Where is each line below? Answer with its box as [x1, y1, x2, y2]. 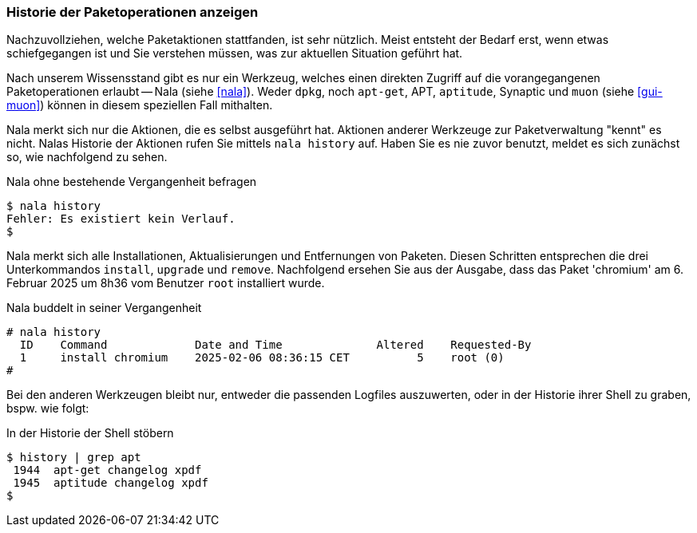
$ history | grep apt [6, 451, 141, 464]
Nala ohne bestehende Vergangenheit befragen [6, 175, 257, 189]
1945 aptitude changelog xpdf [13, 476, 208, 490]
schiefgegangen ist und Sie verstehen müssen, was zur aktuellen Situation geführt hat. [6, 46, 463, 61]
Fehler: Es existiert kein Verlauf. [6, 212, 236, 226]
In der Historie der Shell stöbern [6, 426, 174, 440]
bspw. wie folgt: [6, 401, 89, 416]
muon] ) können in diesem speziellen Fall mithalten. [6, 98, 273, 113]
